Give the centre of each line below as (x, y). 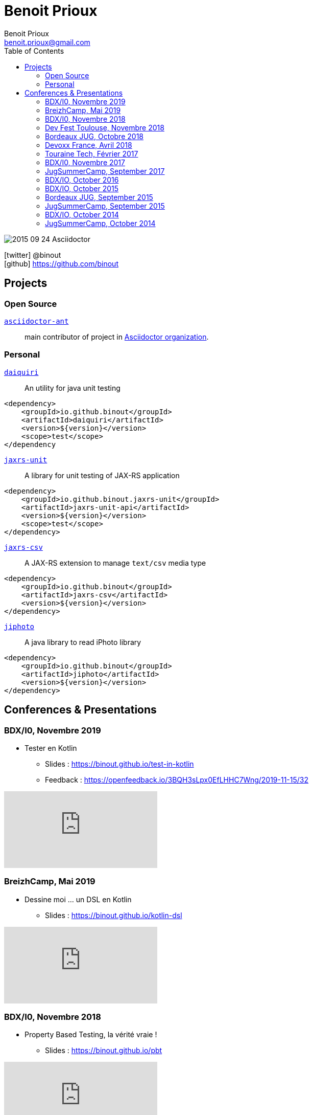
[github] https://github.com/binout (61, 263)
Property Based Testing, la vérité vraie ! (91, 1035)
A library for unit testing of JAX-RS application (102, 475)
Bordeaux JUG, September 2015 (99, 197)
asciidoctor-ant (37, 321)
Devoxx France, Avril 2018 (89, 145)
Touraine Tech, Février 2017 (92, 153)
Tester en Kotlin (51, 748)
